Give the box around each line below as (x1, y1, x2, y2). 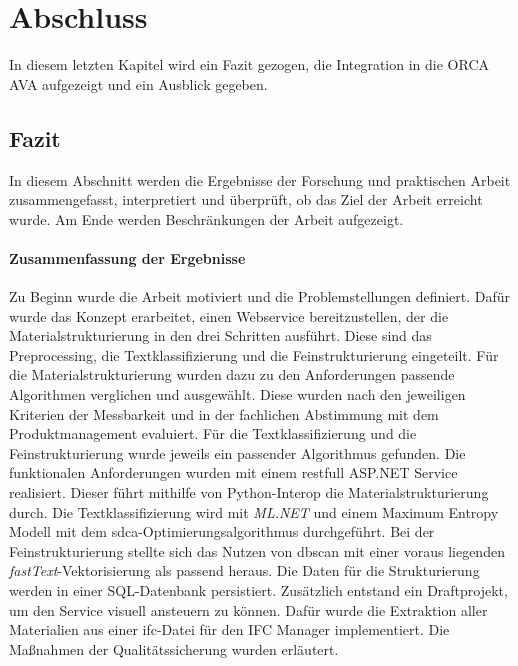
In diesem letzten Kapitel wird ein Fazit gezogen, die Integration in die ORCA (9, 54, 490, 75)
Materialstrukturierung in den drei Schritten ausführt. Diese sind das (9, 325, 432, 346)
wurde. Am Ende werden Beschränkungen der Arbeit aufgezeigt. (9, 208, 404, 229)
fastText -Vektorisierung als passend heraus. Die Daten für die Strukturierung (9, 560, 480, 581)
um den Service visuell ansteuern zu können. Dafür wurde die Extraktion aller (9, 599, 488, 620)
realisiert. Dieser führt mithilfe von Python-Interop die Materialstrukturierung (9, 482, 489, 503)
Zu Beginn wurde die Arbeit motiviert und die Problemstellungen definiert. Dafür (9, 286, 511, 307)
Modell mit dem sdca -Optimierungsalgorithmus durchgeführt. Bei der (9, 521, 435, 542)
